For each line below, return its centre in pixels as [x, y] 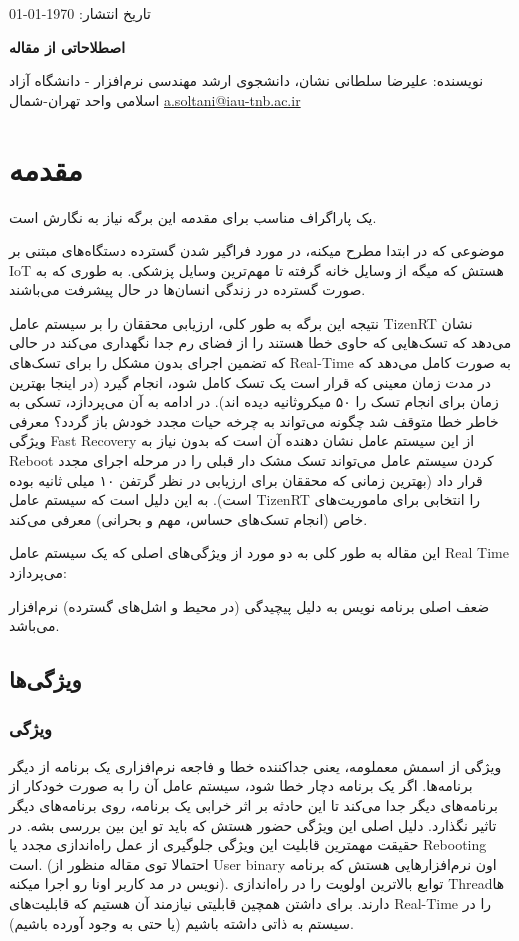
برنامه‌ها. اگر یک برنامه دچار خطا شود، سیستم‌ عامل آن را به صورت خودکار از [241, 785]
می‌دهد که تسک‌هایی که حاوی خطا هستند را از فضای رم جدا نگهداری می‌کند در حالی [260, 342]
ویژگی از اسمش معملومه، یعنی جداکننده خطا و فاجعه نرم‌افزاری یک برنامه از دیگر [255, 765]
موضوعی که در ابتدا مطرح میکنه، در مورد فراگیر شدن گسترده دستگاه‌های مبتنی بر [257, 250]
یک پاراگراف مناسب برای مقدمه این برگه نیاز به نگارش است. [193, 216]
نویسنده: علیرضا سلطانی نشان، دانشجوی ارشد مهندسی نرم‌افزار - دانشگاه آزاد [246, 80]
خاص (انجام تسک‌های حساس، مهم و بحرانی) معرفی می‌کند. [188, 518]
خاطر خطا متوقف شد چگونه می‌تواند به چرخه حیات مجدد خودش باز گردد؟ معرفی [254, 420]
